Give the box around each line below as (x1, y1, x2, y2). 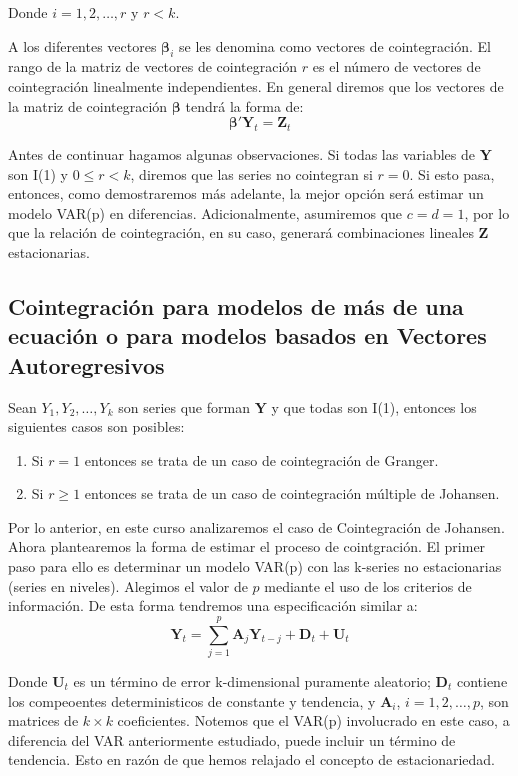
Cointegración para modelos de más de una (8, 290, 464, 321)
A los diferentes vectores (8, 35, 157, 56)
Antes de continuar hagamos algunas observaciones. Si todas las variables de (8, 143, 475, 164)
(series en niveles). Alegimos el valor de (8, 575, 248, 596)
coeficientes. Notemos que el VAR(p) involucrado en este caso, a (117, 710, 510, 731)
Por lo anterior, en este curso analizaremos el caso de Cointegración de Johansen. (8, 516, 505, 537)
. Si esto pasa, (409, 163, 495, 184)
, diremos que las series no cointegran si (130, 163, 373, 184)
